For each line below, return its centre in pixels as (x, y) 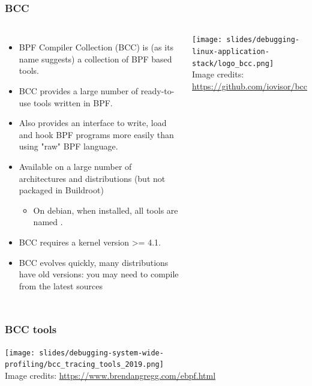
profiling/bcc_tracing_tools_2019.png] (84, 365)
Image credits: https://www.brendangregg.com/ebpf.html (110, 375)
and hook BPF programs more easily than (96, 134)
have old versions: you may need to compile (99, 274)
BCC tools (31, 329)
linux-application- (231, 51)
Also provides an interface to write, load (93, 123)
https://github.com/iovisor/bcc (250, 86)
